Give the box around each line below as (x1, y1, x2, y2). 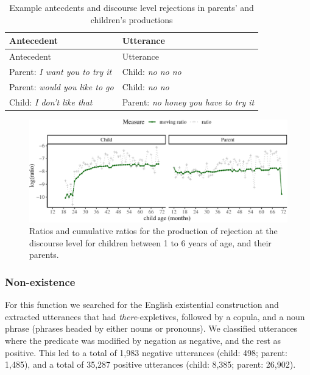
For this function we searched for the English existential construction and (5, 298, 279, 311)
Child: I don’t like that (9, 95, 93, 108)
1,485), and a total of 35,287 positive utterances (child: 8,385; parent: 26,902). (5, 358, 296, 371)
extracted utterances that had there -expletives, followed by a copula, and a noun (5, 310, 305, 323)
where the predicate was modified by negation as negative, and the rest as (5, 334, 281, 346)
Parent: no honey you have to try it (122, 95, 255, 108)
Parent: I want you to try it (9, 65, 112, 77)
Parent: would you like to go (9, 80, 114, 93)
